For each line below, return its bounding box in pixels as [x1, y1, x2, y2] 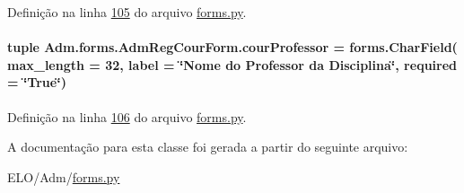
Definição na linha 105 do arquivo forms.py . [7, 3, 247, 21]
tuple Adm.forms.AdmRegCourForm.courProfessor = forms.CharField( [7, 38, 458, 57]
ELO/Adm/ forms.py [7, 167, 120, 186]
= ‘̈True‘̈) [7, 73, 66, 92]
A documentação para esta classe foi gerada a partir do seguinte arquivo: [7, 137, 408, 156]
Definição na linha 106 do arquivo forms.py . [7, 107, 247, 126]
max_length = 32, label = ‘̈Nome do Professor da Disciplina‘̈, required [7, 55, 458, 74]
